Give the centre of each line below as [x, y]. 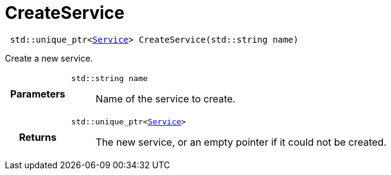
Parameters [38, 94]
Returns [38, 137]
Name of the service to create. [166, 98]
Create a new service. [49, 58]
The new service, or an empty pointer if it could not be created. [241, 142]
